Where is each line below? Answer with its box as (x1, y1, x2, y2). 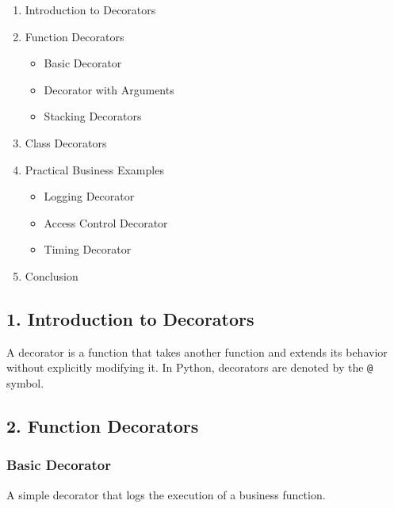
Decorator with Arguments (44, 81, 174, 97)
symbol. (6, 374, 44, 391)
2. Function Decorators (6, 413, 199, 437)
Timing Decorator (44, 241, 132, 258)
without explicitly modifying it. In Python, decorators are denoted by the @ (6, 359, 373, 376)
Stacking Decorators (44, 108, 142, 124)
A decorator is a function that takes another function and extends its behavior (6, 343, 388, 360)
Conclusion (25, 267, 78, 284)
